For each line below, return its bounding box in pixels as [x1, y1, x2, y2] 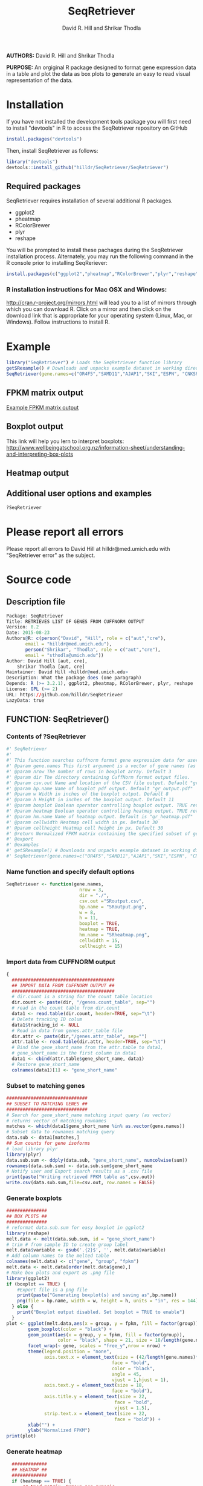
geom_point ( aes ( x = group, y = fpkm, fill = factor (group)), [28, 1331, 185, 1338]
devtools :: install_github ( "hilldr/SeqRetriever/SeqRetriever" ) [6, 164, 169, 170]
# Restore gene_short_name [11, 1061, 80, 1067]
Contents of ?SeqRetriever [6, 732, 86, 741]
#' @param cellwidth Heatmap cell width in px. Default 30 [6, 819, 158, 825]
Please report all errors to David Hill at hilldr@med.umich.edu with [6, 545, 170, 552]
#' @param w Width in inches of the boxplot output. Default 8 [6, 791, 169, 798]
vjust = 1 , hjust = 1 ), [111, 1377, 169, 1383]
